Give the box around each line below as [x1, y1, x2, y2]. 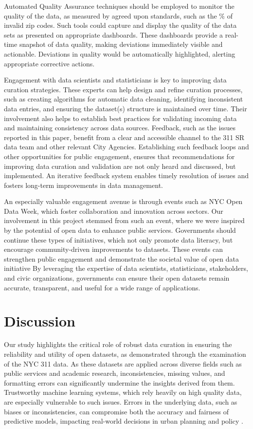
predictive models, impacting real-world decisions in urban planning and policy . [4, 416, 244, 426]
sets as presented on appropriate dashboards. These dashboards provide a [4, 29, 223, 40]
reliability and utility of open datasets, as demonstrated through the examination [4, 348, 246, 359]
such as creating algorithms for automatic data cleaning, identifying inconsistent [4, 94, 243, 104]
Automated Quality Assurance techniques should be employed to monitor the [4, 1, 235, 11]
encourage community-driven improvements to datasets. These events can [4, 244, 223, 254]
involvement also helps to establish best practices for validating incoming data [4, 113, 237, 123]
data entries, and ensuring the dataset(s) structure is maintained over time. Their [4, 103, 247, 113]
